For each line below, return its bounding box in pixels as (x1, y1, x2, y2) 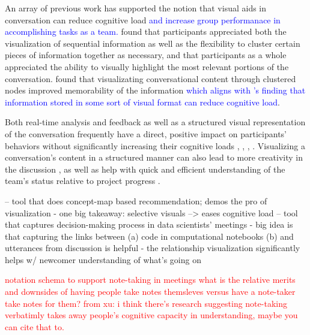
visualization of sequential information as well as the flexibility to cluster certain (5, 37, 300, 49)
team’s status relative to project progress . (5, 174, 160, 187)
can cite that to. (5, 320, 64, 333)
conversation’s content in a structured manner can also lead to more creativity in (5, 151, 303, 164)
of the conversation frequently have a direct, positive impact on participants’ (5, 127, 287, 140)
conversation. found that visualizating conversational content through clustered (5, 72, 296, 84)
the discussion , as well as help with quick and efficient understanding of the (5, 162, 285, 175)
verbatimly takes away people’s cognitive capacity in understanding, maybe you (5, 309, 298, 321)
